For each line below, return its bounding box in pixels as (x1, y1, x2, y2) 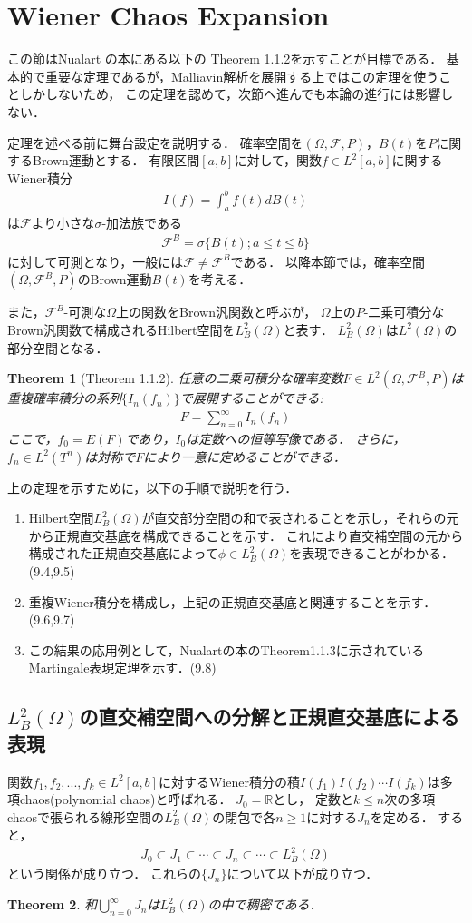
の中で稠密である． (207, 895, 323, 914)
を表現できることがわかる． (289, 544, 454, 563)
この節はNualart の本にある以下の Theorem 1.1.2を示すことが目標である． (7, 49, 443, 68)
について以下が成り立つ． (226, 864, 379, 883)
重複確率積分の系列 (7, 388, 121, 407)
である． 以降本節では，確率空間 (230, 251, 425, 270)
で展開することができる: (179, 388, 323, 407)
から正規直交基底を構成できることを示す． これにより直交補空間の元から (28, 525, 464, 545)
